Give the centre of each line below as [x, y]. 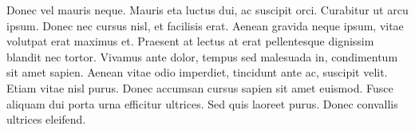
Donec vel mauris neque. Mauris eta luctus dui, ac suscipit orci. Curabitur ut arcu [207, 10]
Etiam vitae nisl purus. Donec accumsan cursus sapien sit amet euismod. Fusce [200, 87]
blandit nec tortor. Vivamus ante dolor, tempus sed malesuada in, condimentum [202, 56]
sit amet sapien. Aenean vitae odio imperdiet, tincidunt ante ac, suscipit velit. [197, 72]
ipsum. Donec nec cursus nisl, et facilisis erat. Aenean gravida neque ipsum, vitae [205, 25]
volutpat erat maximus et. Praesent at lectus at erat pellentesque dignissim [190, 41]
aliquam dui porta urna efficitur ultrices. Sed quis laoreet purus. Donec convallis [202, 103]
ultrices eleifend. [46, 119]
